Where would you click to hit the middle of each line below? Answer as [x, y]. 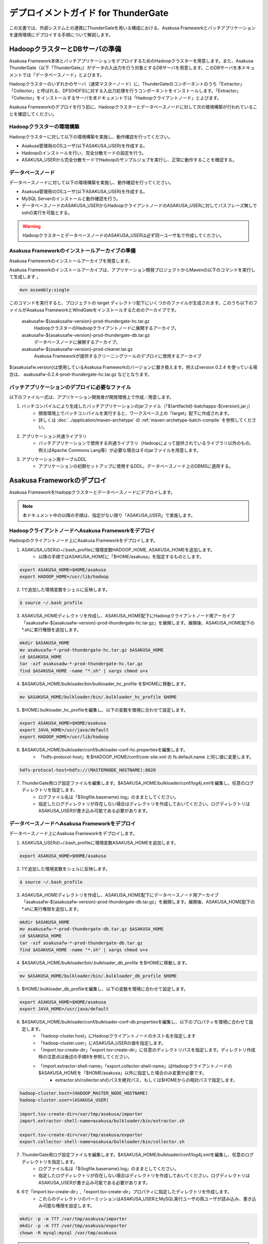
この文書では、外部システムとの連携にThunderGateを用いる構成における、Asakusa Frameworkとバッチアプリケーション [132, 28]
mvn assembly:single [44, 290]
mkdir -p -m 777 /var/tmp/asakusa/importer [73, 1219]
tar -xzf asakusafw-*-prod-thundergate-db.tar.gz [81, 943]
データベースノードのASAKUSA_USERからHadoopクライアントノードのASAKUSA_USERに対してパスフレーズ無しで [139, 206]
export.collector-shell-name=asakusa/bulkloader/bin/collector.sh [102, 1142]
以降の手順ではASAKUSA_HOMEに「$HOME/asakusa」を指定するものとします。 [121, 557]
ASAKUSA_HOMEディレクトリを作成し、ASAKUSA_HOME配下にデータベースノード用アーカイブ [120, 895]
